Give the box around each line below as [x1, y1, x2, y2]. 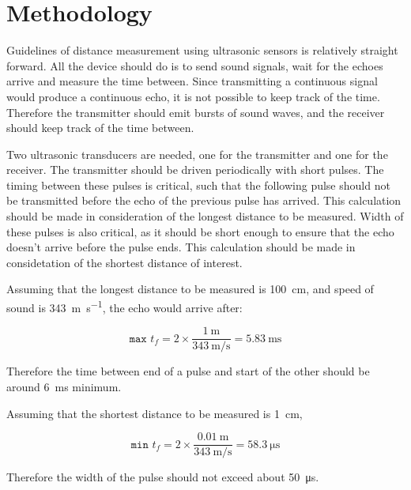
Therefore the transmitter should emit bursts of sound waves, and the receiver [6, 104, 385, 120]
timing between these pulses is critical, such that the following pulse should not [6, 176, 390, 193]
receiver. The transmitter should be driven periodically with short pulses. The [6, 161, 384, 178]
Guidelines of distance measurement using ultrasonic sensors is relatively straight [6, 42, 398, 58]
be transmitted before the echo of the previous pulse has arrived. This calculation [6, 192, 402, 209]
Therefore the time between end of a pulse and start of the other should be [6, 363, 370, 379]
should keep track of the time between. [6, 119, 194, 136]
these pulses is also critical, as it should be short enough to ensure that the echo [6, 223, 394, 239]
